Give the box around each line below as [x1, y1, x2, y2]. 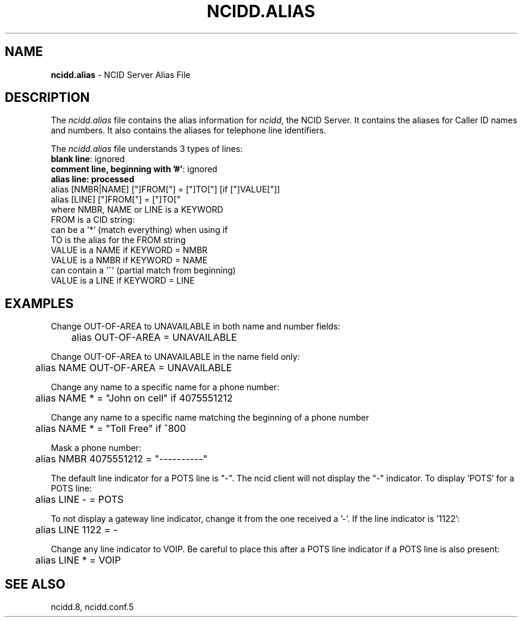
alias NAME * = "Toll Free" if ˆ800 [35, 422, 186, 435]
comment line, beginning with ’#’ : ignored [51, 164, 218, 175]
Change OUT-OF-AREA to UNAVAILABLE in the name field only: [51, 352, 300, 362]
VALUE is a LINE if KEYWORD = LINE [51, 275, 195, 286]
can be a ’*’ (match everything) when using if [51, 225, 228, 235]
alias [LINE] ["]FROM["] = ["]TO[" [51, 194, 181, 205]
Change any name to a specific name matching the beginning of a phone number [51, 412, 369, 423]
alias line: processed [51, 174, 135, 185]
